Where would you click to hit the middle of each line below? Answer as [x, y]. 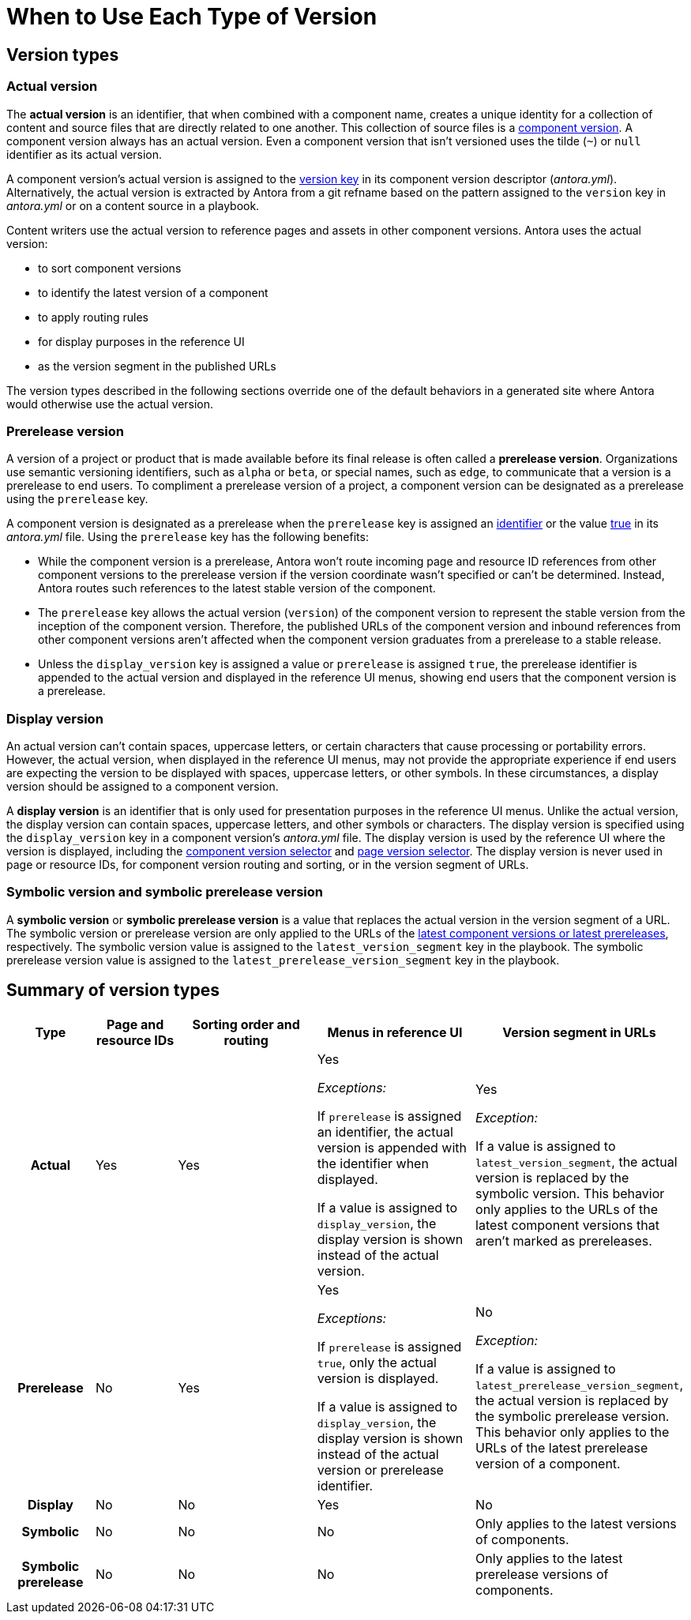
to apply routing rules [94, 317]
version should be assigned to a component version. [143, 787]
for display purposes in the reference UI [141, 341]
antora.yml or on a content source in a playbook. [133, 205]
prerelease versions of [542, 1574]
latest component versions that [567, 1225]
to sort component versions [110, 268]
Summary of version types [113, 990]
